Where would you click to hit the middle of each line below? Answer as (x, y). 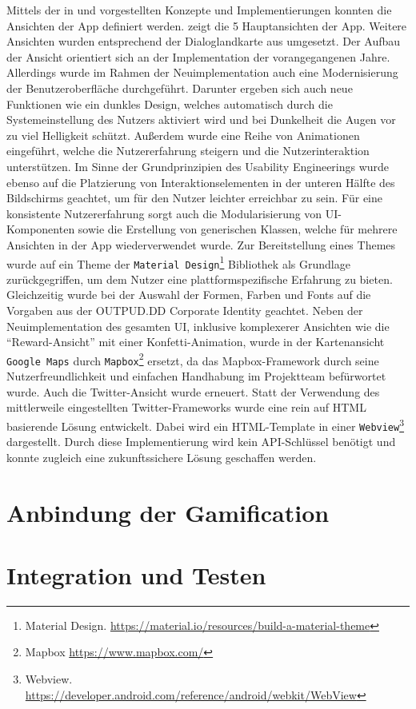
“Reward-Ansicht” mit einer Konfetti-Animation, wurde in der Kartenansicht (196, 342)
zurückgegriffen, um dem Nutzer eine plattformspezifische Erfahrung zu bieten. (200, 279)
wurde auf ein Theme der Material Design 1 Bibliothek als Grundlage (178, 262)
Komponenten (41, 229)
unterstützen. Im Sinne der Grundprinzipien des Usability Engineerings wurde (198, 166)
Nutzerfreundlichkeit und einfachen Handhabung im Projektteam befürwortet (196, 376)
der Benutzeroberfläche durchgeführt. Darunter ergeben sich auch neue (180, 88)
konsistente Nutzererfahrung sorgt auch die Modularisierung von (164, 213)
